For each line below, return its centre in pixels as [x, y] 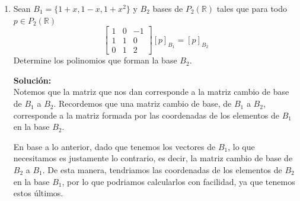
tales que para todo [252, 8]
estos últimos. [38, 193]
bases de [168, 8]
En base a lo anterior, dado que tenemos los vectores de [114, 146]
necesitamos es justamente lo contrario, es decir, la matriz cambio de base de [153, 158]
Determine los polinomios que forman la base [95, 60]
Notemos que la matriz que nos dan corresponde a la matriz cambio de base [151, 92]
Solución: [32, 80]
